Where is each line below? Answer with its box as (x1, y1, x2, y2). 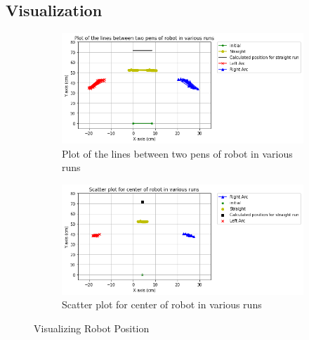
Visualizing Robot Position (34, 320, 150, 335)
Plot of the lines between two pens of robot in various (62, 146, 293, 160)
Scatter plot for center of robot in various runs (62, 297, 262, 312)
